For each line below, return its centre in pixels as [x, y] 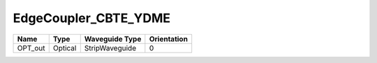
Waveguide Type [113, 39]
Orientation [169, 39]
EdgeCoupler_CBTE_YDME [92, 18]
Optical [65, 48]
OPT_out [31, 48]
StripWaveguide [110, 48]
